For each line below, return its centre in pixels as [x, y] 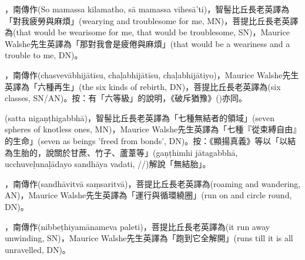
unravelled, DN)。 [38, 249]
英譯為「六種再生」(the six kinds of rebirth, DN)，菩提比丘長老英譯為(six [143, 86]
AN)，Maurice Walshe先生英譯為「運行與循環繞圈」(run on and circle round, [148, 195]
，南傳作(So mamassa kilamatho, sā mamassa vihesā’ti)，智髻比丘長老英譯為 [147, 9]
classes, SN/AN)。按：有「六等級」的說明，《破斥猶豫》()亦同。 [126, 98]
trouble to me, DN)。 [44, 55]
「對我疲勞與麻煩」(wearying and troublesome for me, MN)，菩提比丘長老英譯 [152, 20]
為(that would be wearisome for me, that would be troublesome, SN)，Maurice [147, 32]
